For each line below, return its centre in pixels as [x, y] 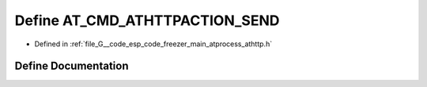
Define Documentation [72, 66]
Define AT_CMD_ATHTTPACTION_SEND [147, 20]
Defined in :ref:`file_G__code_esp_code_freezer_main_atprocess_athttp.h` [153, 44]
